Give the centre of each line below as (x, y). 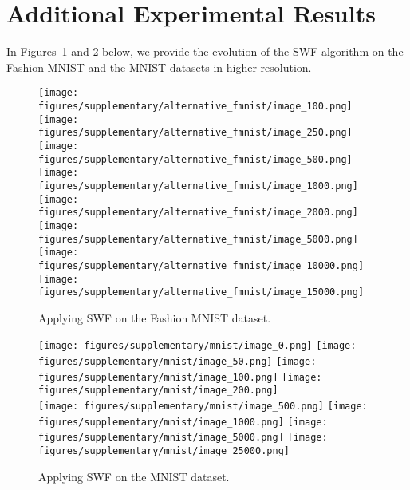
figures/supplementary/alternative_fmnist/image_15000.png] (201, 292)
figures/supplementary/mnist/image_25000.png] (164, 451)
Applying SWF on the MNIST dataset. (134, 476)
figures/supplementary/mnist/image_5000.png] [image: (183, 438)
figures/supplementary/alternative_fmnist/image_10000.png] (201, 265)
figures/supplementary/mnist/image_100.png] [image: (180, 377)
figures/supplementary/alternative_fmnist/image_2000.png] (198, 213)
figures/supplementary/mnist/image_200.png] (158, 391)
